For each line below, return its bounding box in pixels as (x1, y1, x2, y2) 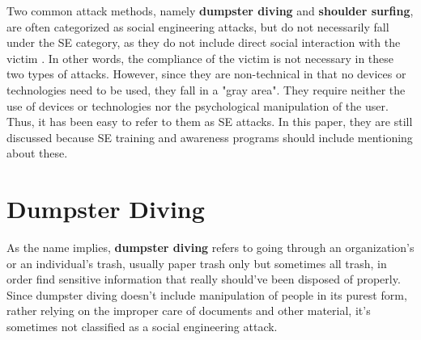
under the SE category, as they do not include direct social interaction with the (6, 34, 401, 51)
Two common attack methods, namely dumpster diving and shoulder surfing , (6, 2, 414, 19)
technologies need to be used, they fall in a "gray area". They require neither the (6, 81, 406, 98)
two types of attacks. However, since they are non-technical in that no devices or (6, 65, 406, 82)
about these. (6, 145, 68, 162)
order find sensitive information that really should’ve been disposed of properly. (6, 271, 401, 288)
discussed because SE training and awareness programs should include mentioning (6, 128, 413, 145)
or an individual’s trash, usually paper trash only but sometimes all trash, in (6, 254, 387, 271)
